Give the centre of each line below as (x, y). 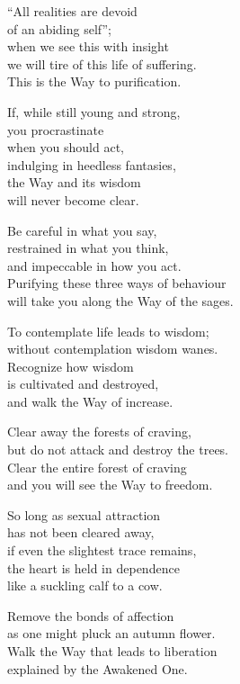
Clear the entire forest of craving (97, 467)
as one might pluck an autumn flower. (111, 633)
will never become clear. (73, 199)
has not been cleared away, (81, 532)
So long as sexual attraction (84, 514)
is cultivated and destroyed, (83, 384)
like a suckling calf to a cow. (85, 585)
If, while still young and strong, (94, 111)
